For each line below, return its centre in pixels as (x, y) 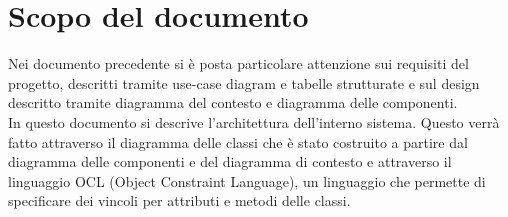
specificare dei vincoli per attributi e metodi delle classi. (179, 200)
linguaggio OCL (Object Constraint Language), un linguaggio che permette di (247, 180)
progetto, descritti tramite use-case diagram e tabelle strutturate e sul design (244, 82)
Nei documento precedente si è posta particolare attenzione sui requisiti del (238, 63)
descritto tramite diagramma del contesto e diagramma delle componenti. (233, 102)
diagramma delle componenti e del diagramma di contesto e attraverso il (230, 161)
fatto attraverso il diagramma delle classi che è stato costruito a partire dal (238, 141)
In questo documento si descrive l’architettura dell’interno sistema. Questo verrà (254, 121)
